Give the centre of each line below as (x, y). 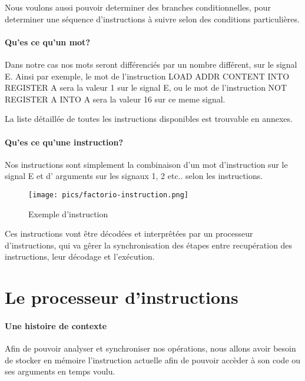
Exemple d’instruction (68, 213)
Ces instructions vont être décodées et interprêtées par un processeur (129, 233)
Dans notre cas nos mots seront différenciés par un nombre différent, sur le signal (151, 64)
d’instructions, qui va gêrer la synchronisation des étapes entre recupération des (149, 245)
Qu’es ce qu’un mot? (47, 42)
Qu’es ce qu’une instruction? (64, 142)
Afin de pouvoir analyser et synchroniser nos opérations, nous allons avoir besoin (150, 348)
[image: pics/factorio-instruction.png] (109, 195)
